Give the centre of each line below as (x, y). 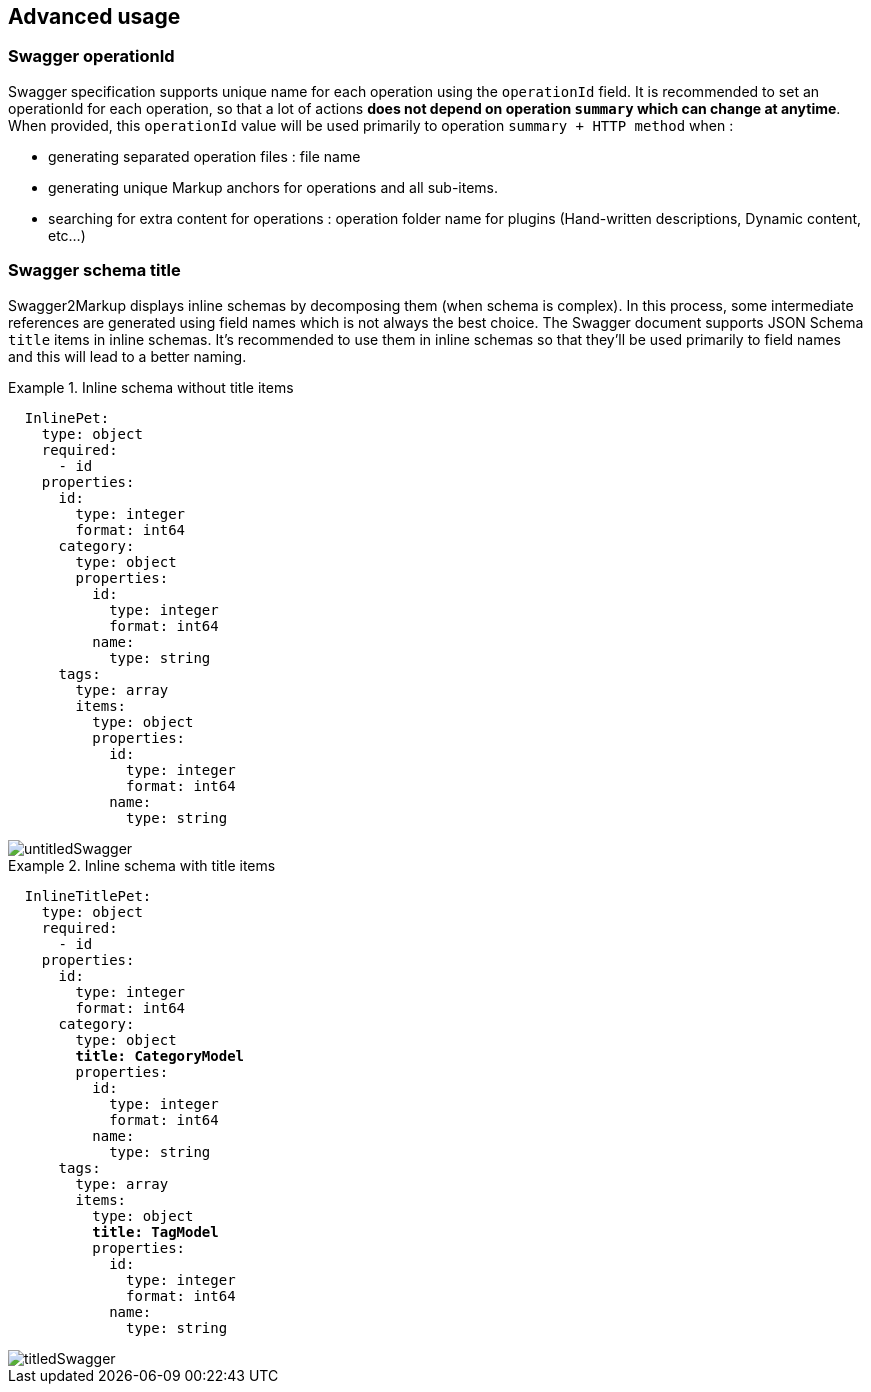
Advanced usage (94, 16)
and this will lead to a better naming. (127, 356)
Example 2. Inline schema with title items (142, 865)
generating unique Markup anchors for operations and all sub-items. (273, 187)
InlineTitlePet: (88, 895)
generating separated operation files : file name (204, 156)
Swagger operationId (91, 56)
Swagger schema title (94, 270)
